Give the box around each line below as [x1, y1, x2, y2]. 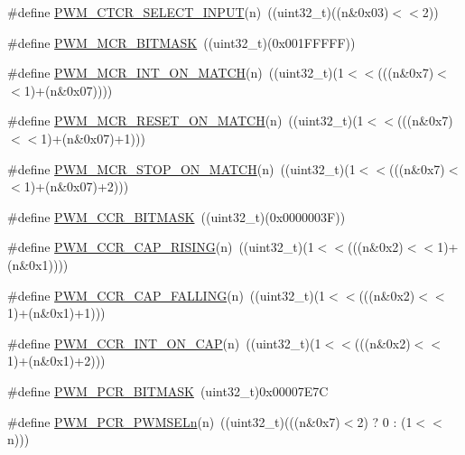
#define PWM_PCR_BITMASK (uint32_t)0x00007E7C [7, 381, 329, 400]
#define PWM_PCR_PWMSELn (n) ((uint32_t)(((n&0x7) [7, 412, 340, 431]
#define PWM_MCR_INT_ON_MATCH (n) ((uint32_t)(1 [7, 63, 344, 82]
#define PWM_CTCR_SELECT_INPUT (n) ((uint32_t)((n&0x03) [7, 3, 389, 21]
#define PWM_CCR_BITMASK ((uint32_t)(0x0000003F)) [7, 207, 346, 226]
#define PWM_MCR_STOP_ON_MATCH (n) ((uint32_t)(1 [7, 159, 356, 178]
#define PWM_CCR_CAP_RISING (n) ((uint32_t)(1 [7, 237, 314, 256]
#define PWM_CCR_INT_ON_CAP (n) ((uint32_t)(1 [7, 333, 321, 352]
